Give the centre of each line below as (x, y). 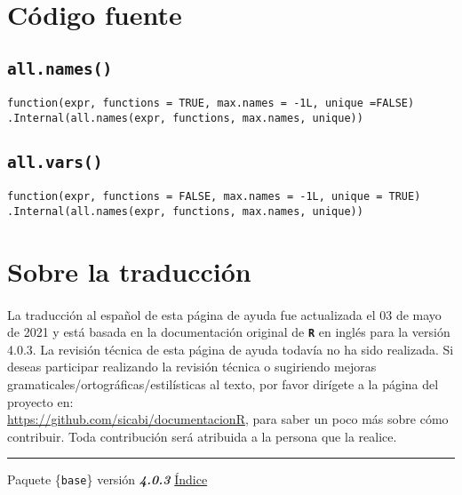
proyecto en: (40, 401)
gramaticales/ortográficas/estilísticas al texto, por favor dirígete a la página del (223, 383)
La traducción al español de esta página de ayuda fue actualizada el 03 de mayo (224, 314)
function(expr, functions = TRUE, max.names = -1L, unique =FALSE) (211, 104)
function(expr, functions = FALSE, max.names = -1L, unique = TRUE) (214, 197)
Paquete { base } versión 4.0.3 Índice (108, 479)
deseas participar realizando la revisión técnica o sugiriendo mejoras (192, 367)
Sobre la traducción (129, 271)
